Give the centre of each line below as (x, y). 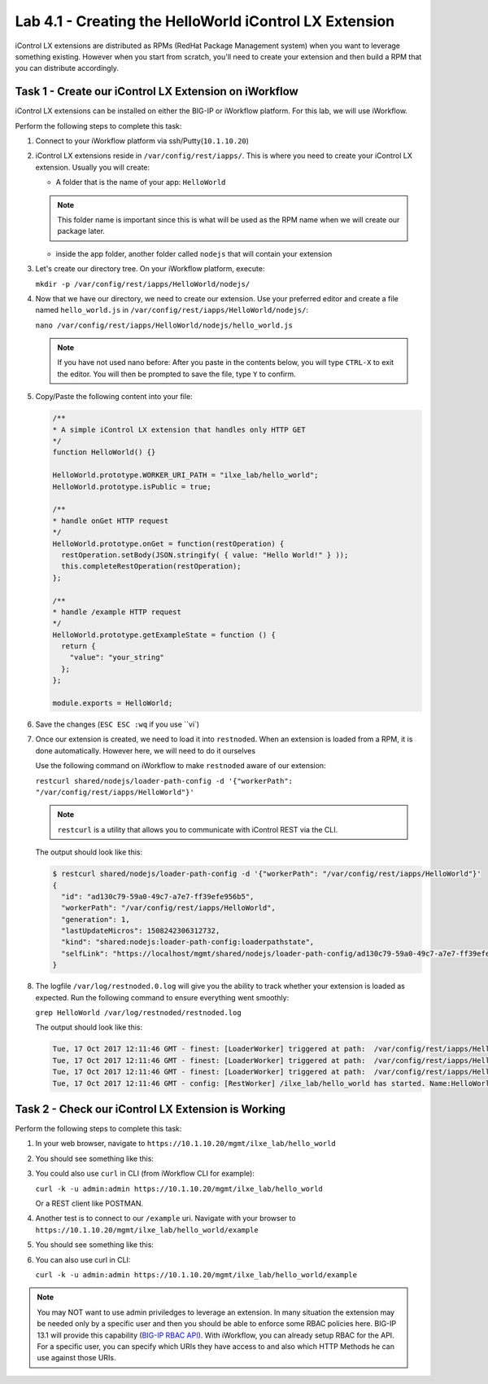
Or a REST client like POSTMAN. (89, 1203)
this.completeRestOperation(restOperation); (151, 567)
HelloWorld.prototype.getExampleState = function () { (164, 635)
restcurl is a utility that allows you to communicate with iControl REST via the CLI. (198, 829)
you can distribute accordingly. (67, 68)
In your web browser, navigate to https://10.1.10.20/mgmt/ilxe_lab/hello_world (186, 1144)
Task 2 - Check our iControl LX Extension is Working (150, 1109)
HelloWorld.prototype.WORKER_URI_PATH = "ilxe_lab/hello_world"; (185, 475)
